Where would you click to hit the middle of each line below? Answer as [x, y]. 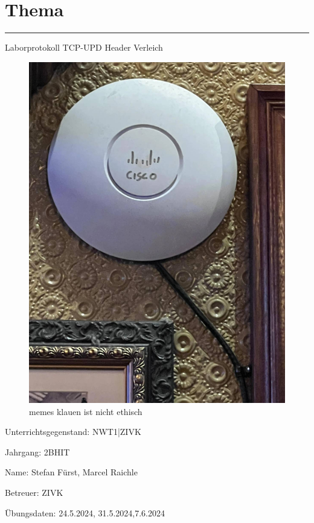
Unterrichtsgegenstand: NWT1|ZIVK [73, 432]
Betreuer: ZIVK [34, 493]
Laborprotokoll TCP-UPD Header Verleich [84, 47]
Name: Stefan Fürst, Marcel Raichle [71, 472]
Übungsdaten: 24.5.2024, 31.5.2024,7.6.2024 [85, 512]
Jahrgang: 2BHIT [37, 452]
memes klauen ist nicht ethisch [86, 411]
